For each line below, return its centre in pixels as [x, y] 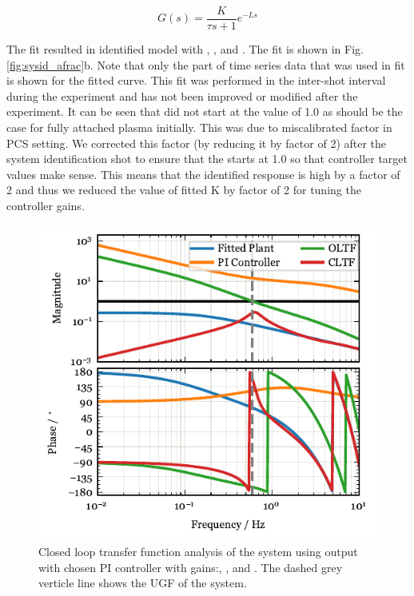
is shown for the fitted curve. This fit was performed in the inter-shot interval [196, 80]
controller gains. [46, 205]
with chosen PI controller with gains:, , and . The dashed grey [191, 567]
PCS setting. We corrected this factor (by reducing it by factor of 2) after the [197, 143]
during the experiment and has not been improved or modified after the [182, 95]
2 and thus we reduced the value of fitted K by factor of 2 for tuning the [184, 190]
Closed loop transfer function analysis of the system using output [198, 552]
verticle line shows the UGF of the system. [143, 583]
